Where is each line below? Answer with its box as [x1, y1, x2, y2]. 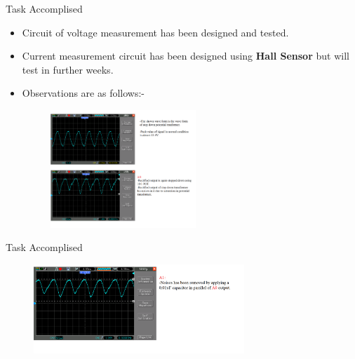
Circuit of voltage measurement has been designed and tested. [22, 25, 289, 39]
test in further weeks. [22, 62, 114, 76]
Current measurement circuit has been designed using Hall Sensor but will [22, 48, 349, 63]
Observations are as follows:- [22, 86, 145, 100]
